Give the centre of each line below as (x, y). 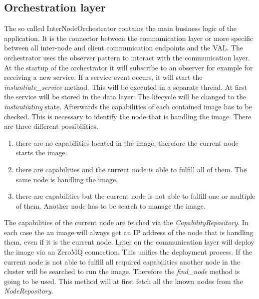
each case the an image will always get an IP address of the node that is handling (129, 232)
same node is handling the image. (67, 179)
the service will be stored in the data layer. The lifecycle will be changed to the (125, 97)
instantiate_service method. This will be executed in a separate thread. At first (126, 87)
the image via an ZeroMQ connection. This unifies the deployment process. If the (128, 252)
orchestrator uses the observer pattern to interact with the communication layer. (127, 57)
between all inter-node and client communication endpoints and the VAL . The (124, 48)
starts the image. (41, 152)
